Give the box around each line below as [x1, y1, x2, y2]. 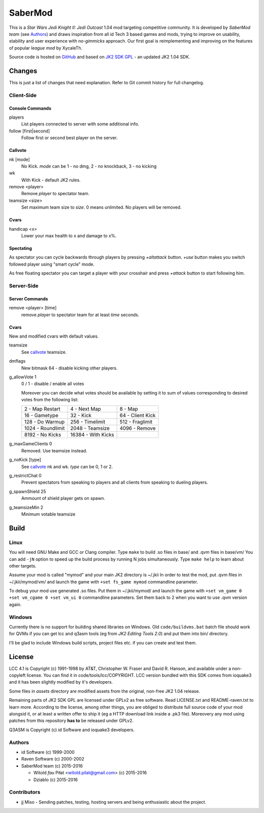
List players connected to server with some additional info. [21, 121, 139, 127]
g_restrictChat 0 [9, 473, 42, 479]
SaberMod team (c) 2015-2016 [21, 763, 83, 769]
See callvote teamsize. [21, 349, 67, 355]
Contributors [9, 789, 41, 796]
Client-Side [9, 92, 37, 99]
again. [9, 601, 22, 607]
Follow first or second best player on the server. [21, 135, 118, 141]
